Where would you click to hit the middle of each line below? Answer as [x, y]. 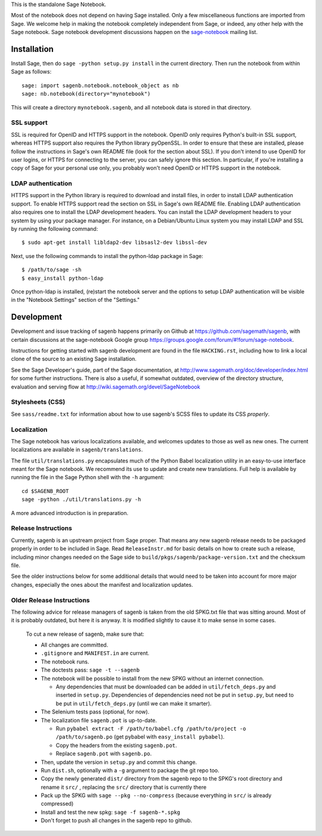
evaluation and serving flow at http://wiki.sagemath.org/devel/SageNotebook [106, 387]
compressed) [57, 804]
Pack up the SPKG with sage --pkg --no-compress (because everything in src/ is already [156, 795]
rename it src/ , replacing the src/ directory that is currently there [124, 787]
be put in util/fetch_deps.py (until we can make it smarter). [134, 703]
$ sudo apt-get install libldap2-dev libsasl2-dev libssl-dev [114, 243]
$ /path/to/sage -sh [52, 270]
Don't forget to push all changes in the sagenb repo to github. [117, 820]
